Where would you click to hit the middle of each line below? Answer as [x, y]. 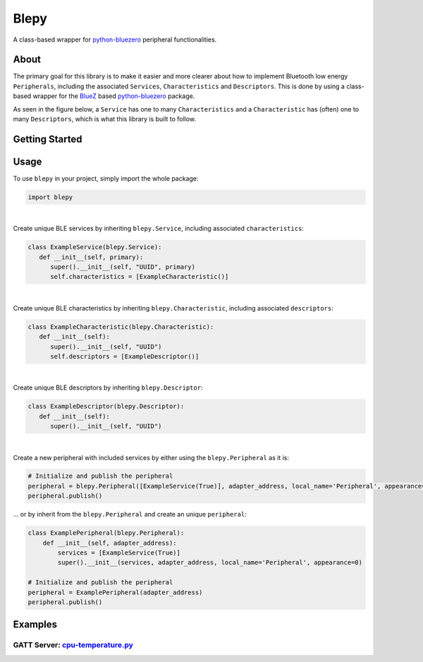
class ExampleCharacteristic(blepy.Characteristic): [121, 327]
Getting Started [48, 139]
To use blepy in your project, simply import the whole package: [106, 178]
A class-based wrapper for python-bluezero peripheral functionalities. [115, 40]
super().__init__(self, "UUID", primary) [123, 267]
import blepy [50, 197]
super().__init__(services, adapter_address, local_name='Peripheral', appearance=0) [210, 562]
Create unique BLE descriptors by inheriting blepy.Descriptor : [108, 387]
